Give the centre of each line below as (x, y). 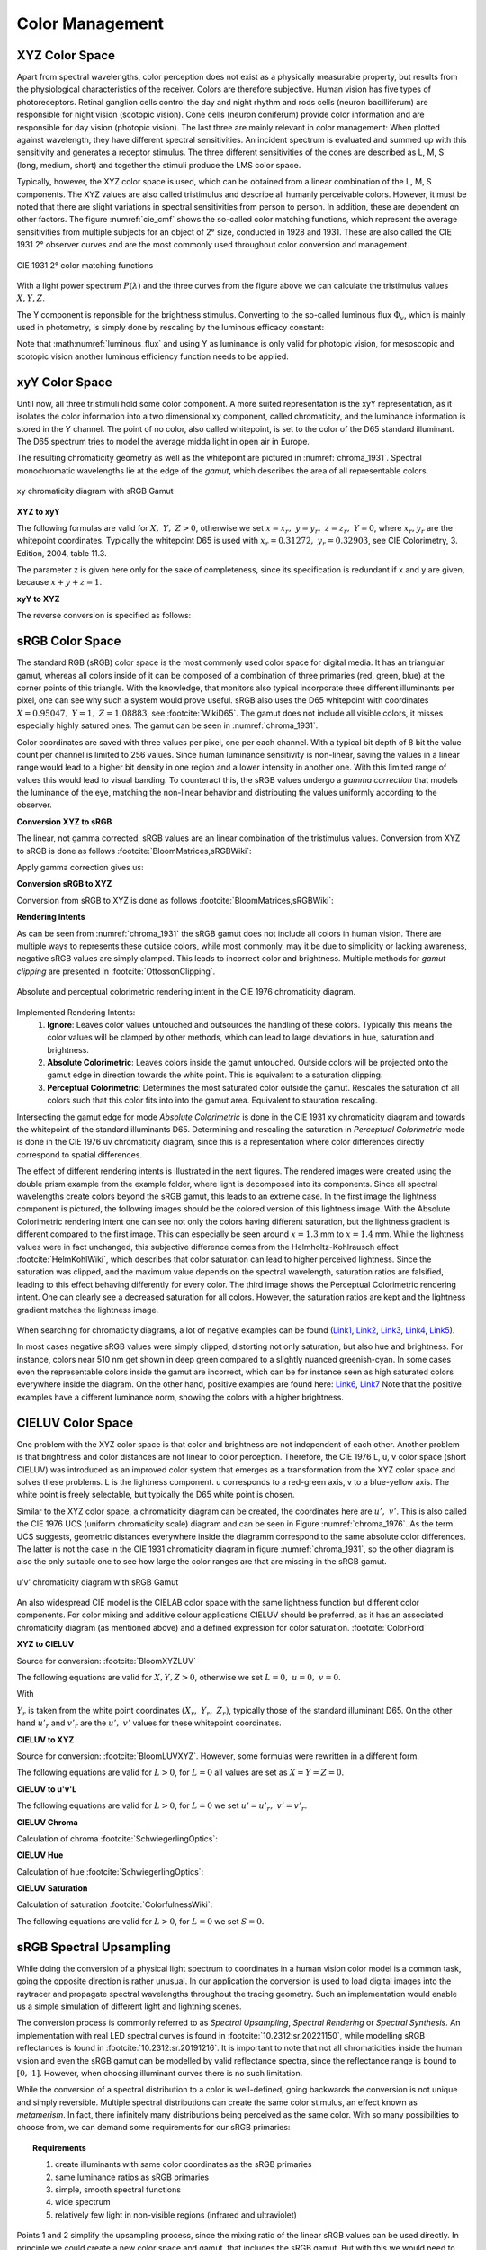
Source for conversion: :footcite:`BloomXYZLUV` (107, 1660)
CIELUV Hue (40, 1855)
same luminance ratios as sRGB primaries (132, 2177)
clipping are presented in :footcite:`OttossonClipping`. (116, 971)
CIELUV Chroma (47, 1822)
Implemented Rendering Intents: (76, 1012)
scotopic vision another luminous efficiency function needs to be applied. (153, 356)
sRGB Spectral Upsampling (94, 1947)
